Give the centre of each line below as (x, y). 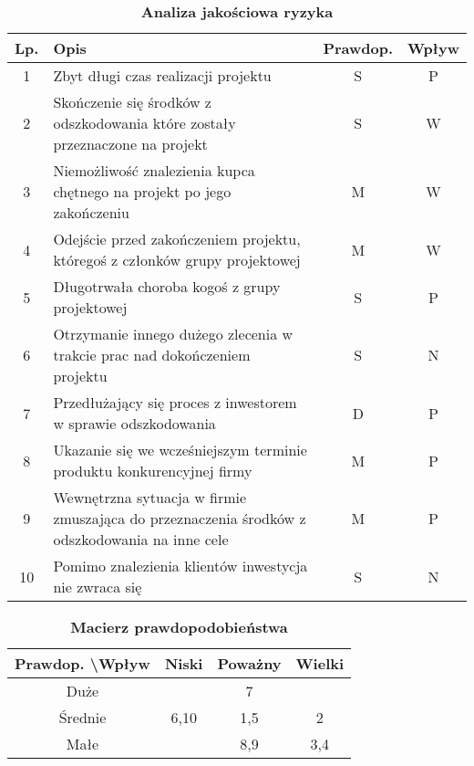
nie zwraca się (98, 587)
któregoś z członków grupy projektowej (177, 260)
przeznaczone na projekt (130, 144)
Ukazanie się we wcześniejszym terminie (180, 450)
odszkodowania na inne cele (141, 539)
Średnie (82, 717)
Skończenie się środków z (132, 102)
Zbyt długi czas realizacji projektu (162, 75)
